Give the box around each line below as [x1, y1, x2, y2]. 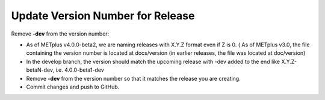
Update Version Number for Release [11, 9, 195, 22]
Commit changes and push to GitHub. [26, 83, 120, 90]
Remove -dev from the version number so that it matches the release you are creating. [26, 75, 241, 82]
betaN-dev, [26, 66, 54, 73]
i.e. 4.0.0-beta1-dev [55, 66, 105, 73]
